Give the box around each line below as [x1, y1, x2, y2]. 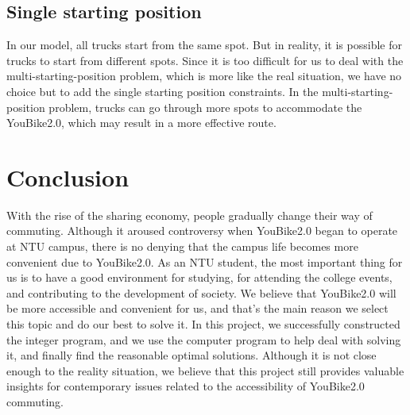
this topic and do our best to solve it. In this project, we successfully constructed [6, 316, 400, 332]
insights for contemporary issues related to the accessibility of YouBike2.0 [6, 378, 365, 394]
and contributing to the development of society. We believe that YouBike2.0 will [6, 284, 396, 301]
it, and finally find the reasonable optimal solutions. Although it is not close [6, 347, 377, 363]
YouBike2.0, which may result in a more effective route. [6, 114, 277, 131]
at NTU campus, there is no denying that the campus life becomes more [6, 238, 358, 255]
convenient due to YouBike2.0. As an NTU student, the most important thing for [6, 253, 403, 270]
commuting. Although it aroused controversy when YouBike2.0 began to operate [6, 222, 398, 239]
